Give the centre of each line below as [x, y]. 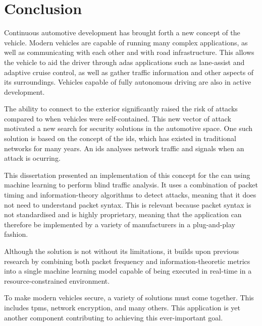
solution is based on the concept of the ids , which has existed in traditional [120, 138]
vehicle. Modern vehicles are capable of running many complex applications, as [126, 42]
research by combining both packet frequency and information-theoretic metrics [127, 261]
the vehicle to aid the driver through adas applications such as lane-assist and [124, 62]
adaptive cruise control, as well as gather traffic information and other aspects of [129, 72]
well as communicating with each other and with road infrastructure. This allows [129, 52]
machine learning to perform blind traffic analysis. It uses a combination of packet [131, 185]
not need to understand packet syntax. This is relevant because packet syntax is [128, 204]
